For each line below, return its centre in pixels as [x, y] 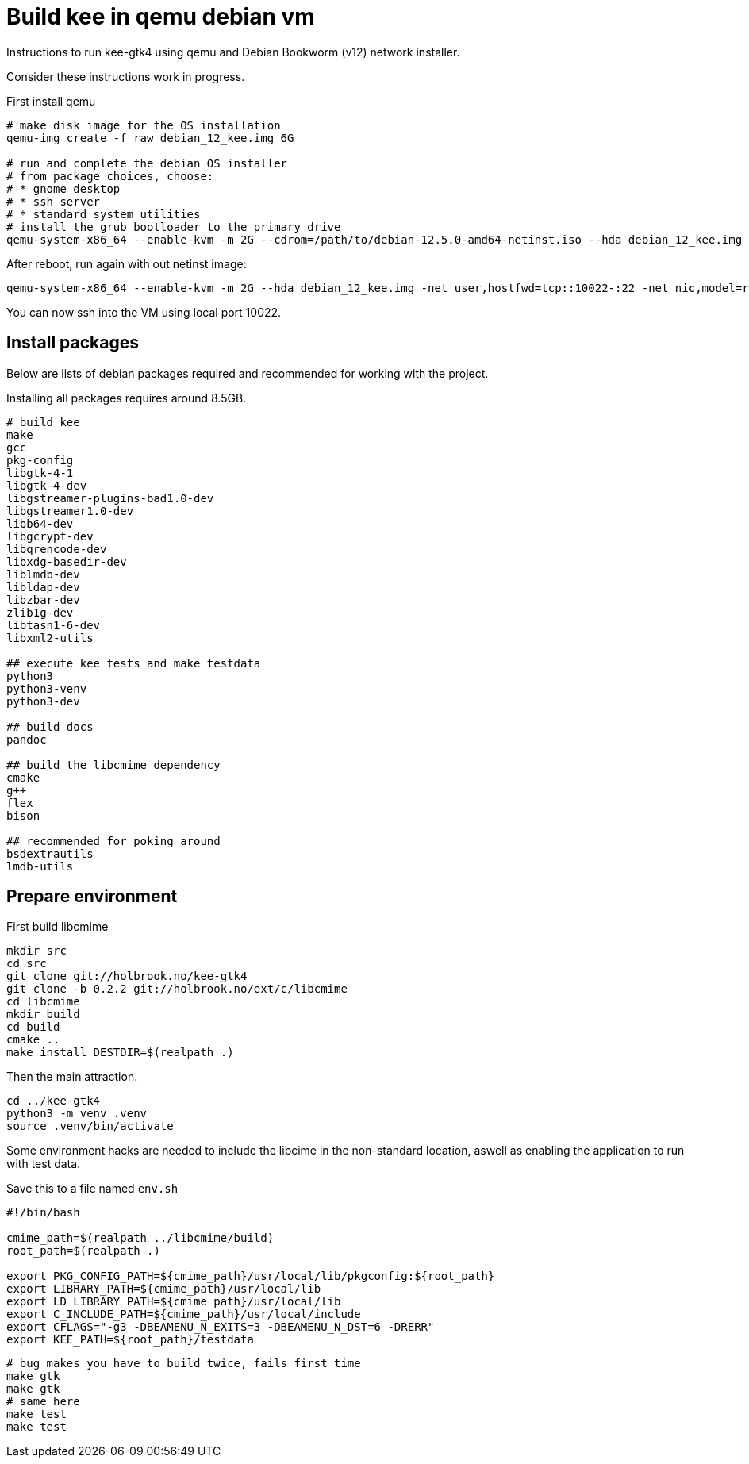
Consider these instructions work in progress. [126, 76]
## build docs [50, 726]
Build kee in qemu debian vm [161, 17]
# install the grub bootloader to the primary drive [174, 227]
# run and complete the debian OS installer [147, 163]
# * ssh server [54, 201]
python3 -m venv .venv [77, 1114]
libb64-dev [40, 523]
